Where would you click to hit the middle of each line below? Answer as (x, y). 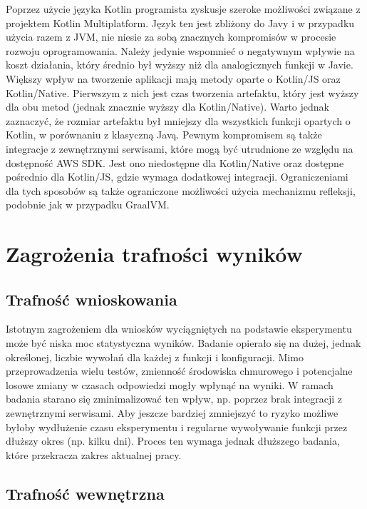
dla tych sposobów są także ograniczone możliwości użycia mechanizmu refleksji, (181, 190)
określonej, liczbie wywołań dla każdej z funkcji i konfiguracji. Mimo (155, 357)
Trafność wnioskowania (92, 299)
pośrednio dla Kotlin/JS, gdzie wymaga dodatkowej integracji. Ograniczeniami (177, 177)
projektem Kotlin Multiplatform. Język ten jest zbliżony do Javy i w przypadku (180, 22)
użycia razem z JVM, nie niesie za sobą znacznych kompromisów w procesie (171, 37)
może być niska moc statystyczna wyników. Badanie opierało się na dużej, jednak (183, 343)
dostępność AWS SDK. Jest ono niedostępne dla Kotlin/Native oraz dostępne (175, 162)
